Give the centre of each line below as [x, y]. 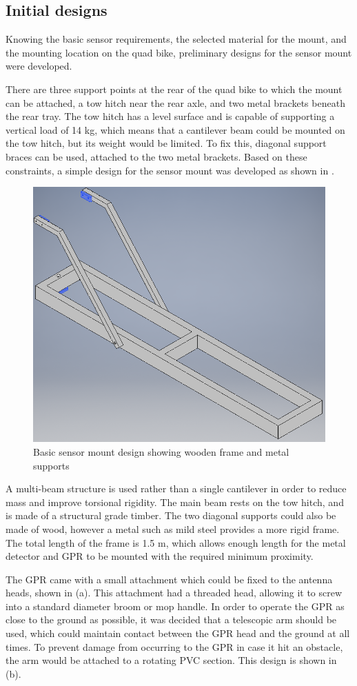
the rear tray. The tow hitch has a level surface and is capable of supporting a [170, 116]
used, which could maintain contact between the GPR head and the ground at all [178, 633]
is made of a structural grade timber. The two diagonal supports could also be [171, 515]
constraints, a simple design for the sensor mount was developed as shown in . [170, 170]
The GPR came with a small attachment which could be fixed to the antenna [169, 579]
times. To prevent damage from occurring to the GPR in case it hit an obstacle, [174, 646]
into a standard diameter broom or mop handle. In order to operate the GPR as [175, 606]
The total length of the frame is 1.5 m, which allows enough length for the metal [176, 542]
